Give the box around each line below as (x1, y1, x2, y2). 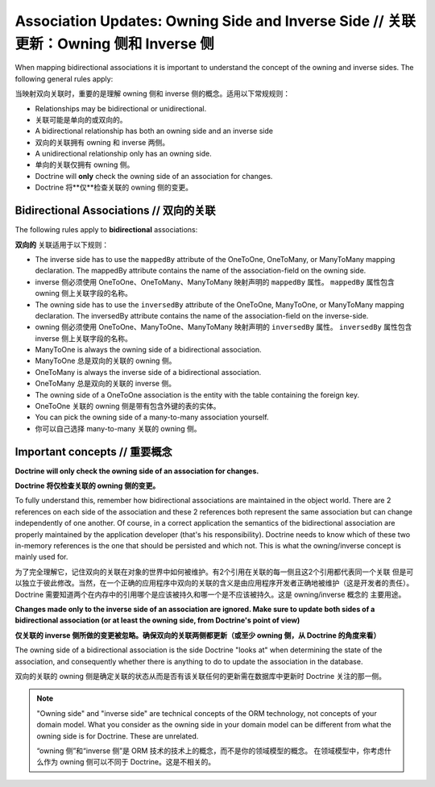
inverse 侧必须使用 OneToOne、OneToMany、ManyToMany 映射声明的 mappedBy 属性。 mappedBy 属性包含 (35, 277, 395, 286)
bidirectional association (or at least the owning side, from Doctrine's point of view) (14, 615, 300, 625)
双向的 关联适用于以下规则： (14, 239, 109, 249)
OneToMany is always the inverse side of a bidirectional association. (35, 367, 262, 377)
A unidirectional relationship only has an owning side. (35, 149, 213, 159)
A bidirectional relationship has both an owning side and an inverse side (35, 126, 274, 136)
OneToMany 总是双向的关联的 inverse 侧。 (35, 379, 176, 389)
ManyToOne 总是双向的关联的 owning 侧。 (35, 356, 176, 366)
